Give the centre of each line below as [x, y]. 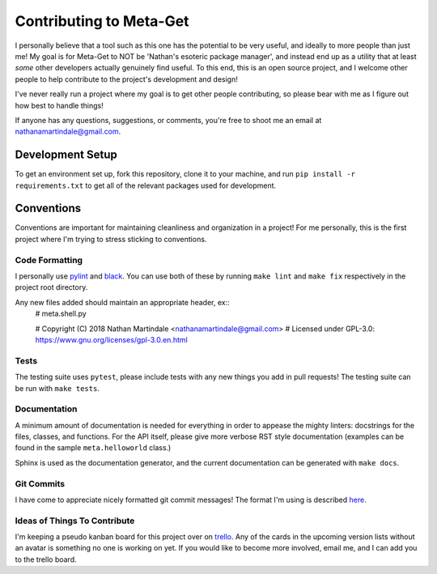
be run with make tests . [57, 388]
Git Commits [40, 483]
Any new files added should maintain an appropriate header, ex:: [122, 302]
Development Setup [66, 155]
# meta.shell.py [61, 314]
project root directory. [51, 287]
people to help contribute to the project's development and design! [126, 79]
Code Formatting [49, 260]
